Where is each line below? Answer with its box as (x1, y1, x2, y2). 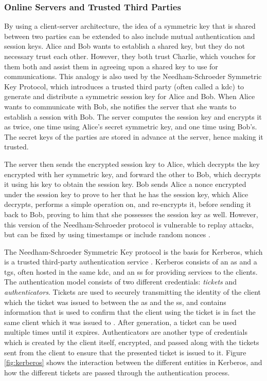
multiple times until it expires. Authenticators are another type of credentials (4, 327, 248, 337)
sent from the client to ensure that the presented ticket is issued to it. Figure (4, 347, 246, 357)
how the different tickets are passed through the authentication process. (4, 367, 230, 377)
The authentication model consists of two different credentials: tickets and (4, 276, 237, 287)
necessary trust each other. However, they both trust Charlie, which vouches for (4, 51, 256, 61)
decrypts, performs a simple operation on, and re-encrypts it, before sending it (4, 199, 252, 209)
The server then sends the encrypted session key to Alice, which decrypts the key (4, 158, 260, 169)
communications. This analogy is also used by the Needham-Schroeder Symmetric (4, 71, 262, 82)
